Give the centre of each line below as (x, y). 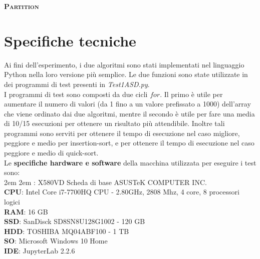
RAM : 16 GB (26, 211)
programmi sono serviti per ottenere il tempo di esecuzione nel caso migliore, (122, 133)
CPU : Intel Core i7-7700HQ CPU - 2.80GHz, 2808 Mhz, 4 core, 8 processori (122, 192)
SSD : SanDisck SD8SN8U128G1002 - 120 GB (75, 221)
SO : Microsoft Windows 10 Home (56, 241)
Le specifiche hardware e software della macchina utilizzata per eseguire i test (130, 162)
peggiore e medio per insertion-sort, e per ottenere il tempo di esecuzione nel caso (129, 143)
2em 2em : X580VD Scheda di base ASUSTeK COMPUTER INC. (105, 182)
